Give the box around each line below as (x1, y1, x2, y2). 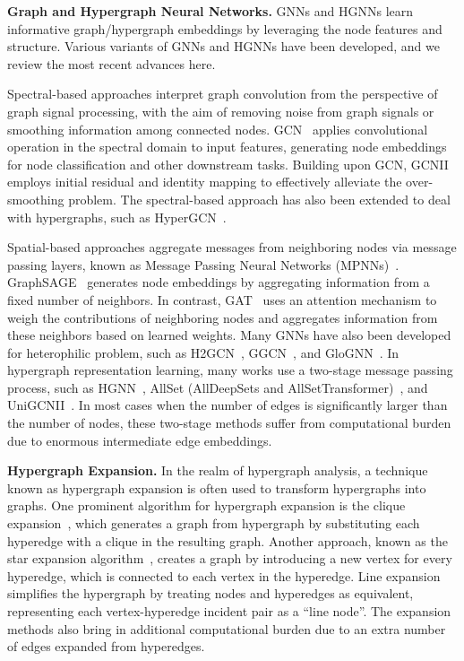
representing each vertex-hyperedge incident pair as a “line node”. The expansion (7, 602, 451, 620)
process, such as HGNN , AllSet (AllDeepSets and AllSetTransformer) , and (7, 378, 428, 396)
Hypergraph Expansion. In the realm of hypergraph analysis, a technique (7, 461, 428, 480)
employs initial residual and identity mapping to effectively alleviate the (7, 172, 402, 191)
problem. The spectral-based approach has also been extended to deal (68, 189, 451, 208)
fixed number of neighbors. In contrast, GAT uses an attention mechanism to (7, 290, 437, 309)
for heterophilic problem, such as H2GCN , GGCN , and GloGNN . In (7, 343, 400, 361)
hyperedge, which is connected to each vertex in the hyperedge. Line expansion (7, 566, 441, 585)
